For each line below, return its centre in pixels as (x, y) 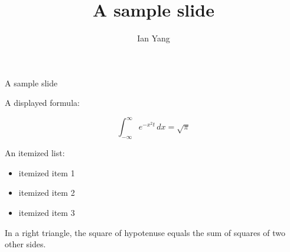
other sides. (25, 244)
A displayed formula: (42, 103)
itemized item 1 (47, 172)
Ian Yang (154, 38)
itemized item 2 (47, 193)
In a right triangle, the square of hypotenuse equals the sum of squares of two (145, 232)
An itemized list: (35, 153)
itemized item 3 (47, 212)
